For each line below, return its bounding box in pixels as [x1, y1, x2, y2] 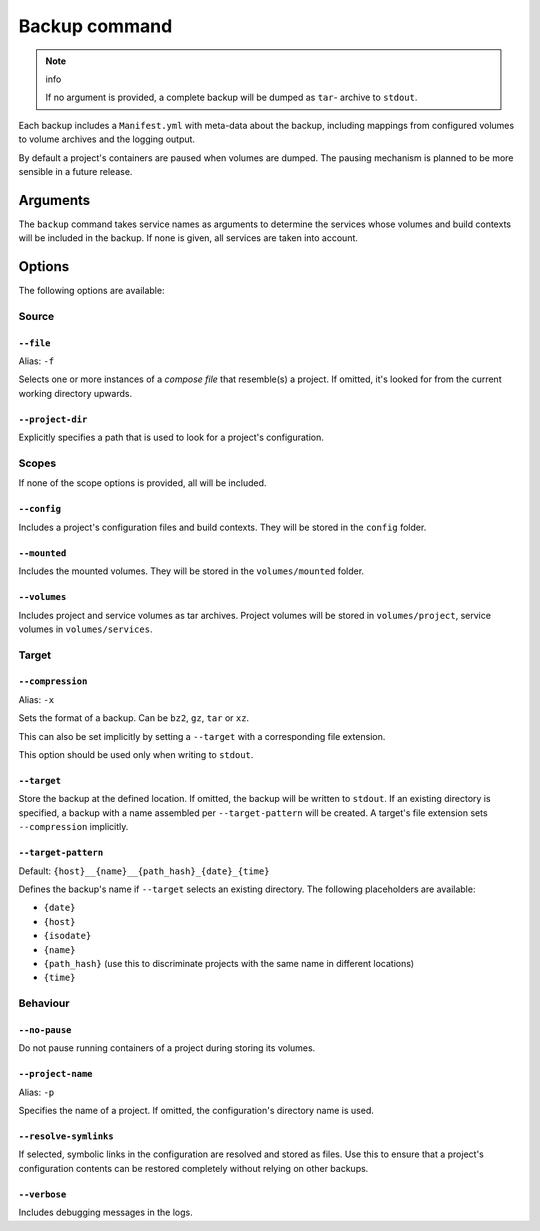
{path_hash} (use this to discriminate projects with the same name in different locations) [43, 957, 415, 969]
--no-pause [18, 1024, 72, 1035]
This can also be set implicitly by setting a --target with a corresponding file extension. [18, 730, 386, 742]
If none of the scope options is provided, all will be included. [18, 477, 267, 489]
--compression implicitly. [18, 821, 129, 833]
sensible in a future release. [18, 165, 133, 177]
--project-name [18, 1068, 94, 1080]
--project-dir [18, 413, 88, 425]
